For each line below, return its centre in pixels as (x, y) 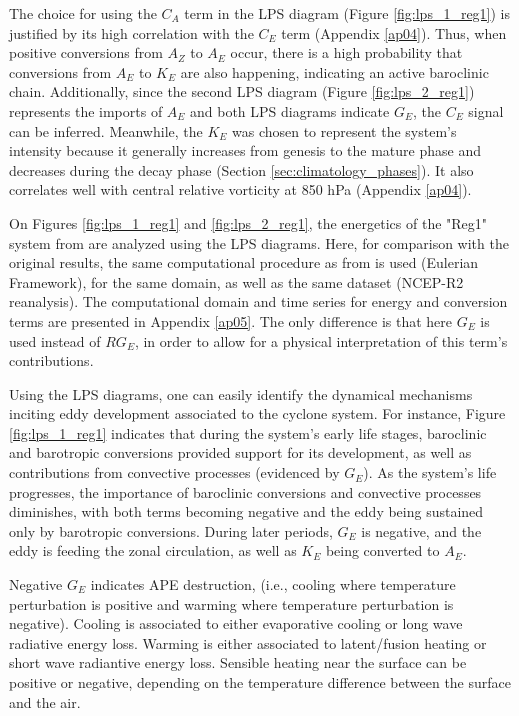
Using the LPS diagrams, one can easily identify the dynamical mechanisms (241, 393)
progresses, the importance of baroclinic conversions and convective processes (245, 491)
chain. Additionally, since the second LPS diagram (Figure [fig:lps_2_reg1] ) (242, 91)
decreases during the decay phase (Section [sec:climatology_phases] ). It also (241, 169)
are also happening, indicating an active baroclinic (334, 71)
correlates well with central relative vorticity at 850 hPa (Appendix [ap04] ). (240, 189)
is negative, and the (421, 530)
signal (486, 110)
